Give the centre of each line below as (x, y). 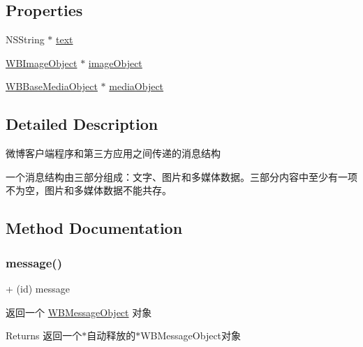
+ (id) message (38, 288)
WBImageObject (42, 62)
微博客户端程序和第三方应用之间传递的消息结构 (113, 153)
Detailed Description (82, 124)
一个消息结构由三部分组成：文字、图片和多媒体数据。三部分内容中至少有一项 (181, 176)
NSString (25, 39)
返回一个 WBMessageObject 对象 (79, 312)
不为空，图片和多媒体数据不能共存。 (89, 190)
